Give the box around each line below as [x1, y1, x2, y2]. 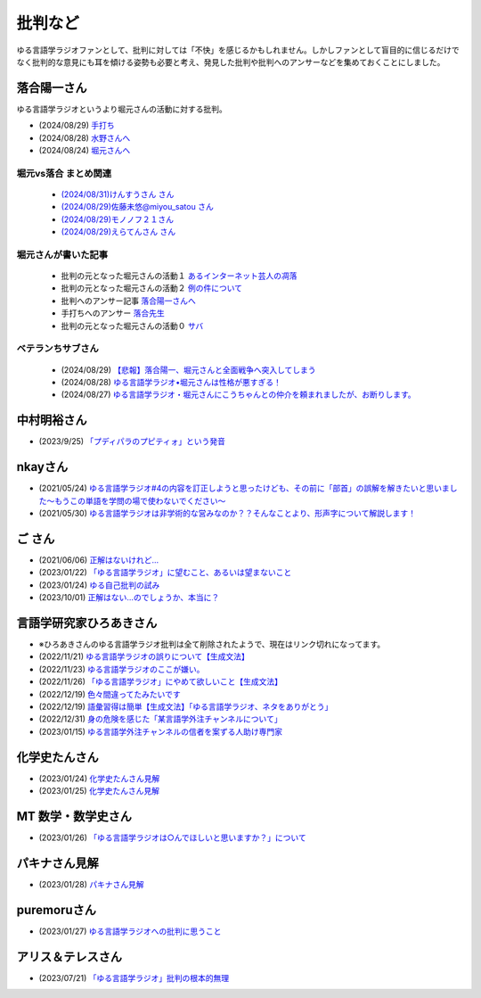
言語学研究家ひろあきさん [16, 615, 158, 631]
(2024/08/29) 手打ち [38, 120, 115, 131]
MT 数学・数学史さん [16, 808, 133, 824]
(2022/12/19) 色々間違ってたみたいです [38, 689, 182, 699]
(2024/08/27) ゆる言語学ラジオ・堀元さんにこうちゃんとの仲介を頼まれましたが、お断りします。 [61, 389, 416, 400]
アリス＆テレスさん [16, 949, 122, 964]
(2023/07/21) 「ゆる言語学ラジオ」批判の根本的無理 [38, 972, 230, 983]
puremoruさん [16, 902, 97, 918]
